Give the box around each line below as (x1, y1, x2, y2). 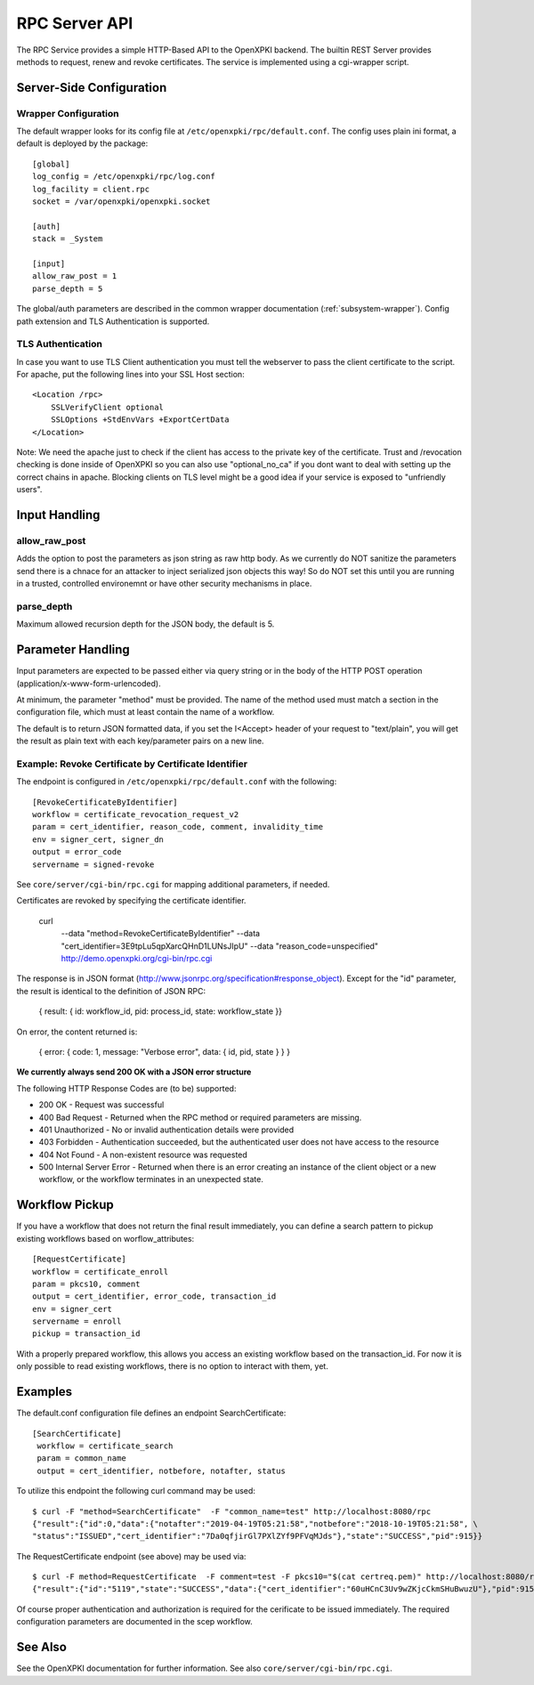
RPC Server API (16, 13, 133, 33)
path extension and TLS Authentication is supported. (16, 316, 210, 327)
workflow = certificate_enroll (32, 1267, 169, 1276)
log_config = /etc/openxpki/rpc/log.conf (32, 172, 215, 182)
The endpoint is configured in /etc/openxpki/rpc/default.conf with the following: (16, 776, 337, 787)
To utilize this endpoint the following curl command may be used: (16, 1486, 255, 1496)
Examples (16, 1384, 73, 1399)
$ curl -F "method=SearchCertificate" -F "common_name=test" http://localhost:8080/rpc (32, 1506, 432, 1517)
